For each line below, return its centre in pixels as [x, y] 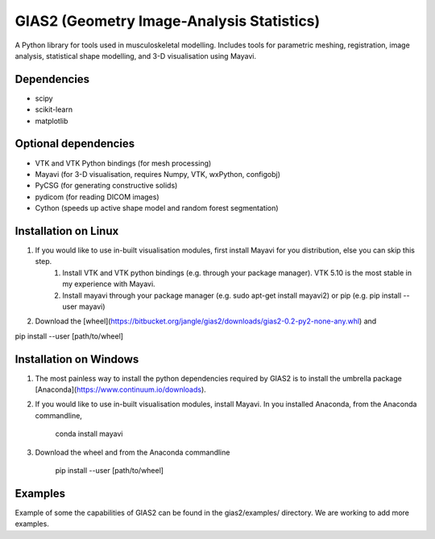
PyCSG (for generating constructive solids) [106, 186]
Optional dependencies [75, 144]
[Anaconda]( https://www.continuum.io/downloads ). [121, 389]
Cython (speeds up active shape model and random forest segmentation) [157, 208]
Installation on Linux [67, 230]
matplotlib [52, 121]
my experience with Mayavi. [109, 284]
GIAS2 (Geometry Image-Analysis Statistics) [168, 21]
